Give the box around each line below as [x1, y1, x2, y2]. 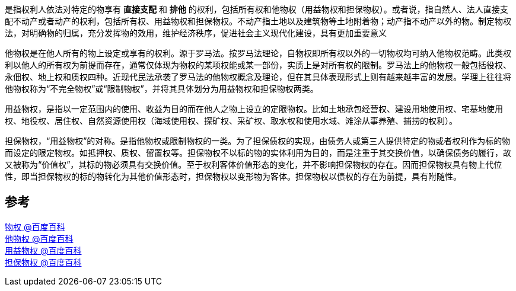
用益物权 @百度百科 [5, 245, 82, 255]
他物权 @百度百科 [5, 233, 74, 244]
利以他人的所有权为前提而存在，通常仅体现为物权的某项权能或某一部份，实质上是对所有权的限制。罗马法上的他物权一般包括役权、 [5, 60, 511, 70]
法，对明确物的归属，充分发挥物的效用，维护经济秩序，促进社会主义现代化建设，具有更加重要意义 [5, 28, 387, 38]
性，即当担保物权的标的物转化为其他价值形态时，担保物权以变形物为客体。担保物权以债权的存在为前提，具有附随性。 [5, 171, 461, 181]
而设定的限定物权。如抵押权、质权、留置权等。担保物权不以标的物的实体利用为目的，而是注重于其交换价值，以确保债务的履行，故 [5, 148, 511, 158]
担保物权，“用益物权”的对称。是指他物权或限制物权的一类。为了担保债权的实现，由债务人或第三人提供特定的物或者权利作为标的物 [5, 136, 511, 146]
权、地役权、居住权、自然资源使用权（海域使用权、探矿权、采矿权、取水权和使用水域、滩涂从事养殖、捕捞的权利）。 [5, 116, 457, 126]
